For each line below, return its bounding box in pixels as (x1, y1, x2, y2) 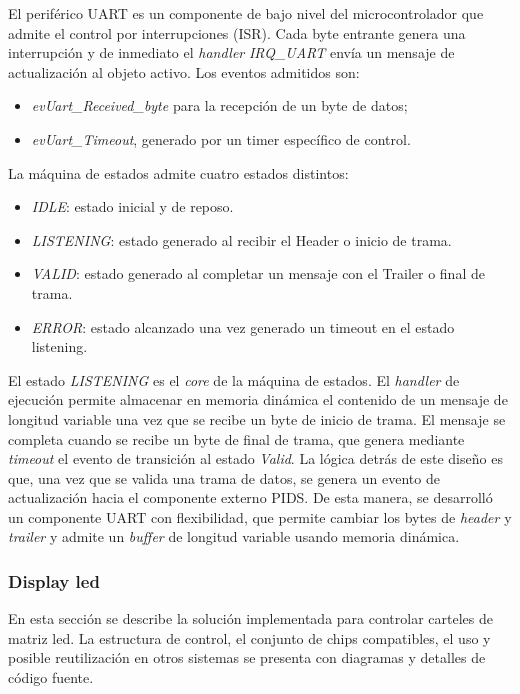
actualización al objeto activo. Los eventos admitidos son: (8, 61, 360, 82)
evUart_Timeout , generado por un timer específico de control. (31, 128, 411, 149)
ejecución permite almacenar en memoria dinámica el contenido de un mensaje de (8, 389, 508, 410)
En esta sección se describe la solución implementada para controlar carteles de (8, 608, 493, 629)
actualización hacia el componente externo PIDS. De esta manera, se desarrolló (8, 487, 493, 508)
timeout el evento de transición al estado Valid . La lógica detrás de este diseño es (8, 448, 503, 469)
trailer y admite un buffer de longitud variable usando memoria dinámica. (8, 526, 460, 547)
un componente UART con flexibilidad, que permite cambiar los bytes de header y (8, 506, 512, 527)
